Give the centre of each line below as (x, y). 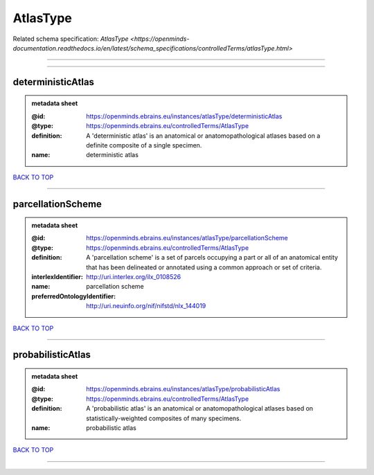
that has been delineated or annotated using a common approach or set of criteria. (204, 267)
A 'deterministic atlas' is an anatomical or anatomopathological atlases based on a (203, 136)
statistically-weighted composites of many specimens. (164, 418)
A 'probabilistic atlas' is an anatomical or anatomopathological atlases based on (200, 409)
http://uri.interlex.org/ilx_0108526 (134, 277)
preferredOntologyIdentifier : (74, 296)
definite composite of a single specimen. (144, 145)
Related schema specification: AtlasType (71, 39)
